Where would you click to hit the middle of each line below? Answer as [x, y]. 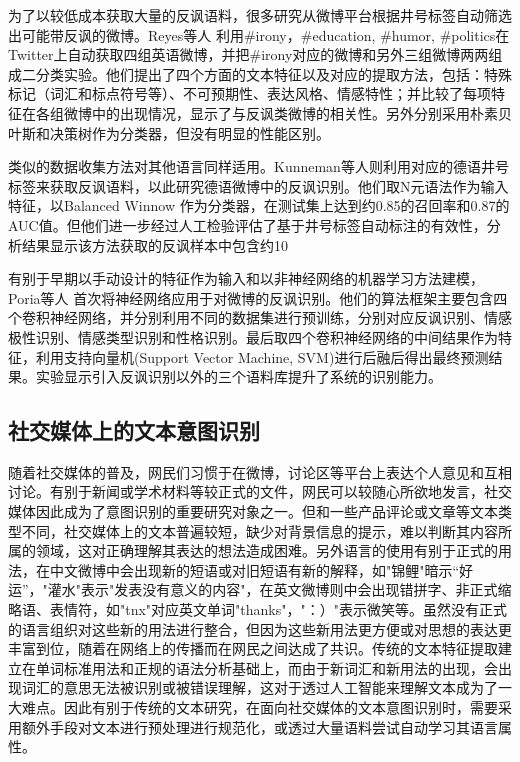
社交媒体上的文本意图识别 [134, 430]
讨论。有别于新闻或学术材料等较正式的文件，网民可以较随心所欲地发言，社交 [260, 491]
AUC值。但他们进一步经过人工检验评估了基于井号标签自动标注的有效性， [247, 224]
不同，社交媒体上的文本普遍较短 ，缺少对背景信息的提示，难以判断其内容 [259, 530]
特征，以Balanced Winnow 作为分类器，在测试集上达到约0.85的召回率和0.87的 [259, 205]
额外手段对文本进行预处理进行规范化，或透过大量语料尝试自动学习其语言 [259, 726]
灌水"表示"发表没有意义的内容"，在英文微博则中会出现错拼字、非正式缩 [279, 589]
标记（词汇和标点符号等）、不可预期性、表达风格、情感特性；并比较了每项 [249, 93]
